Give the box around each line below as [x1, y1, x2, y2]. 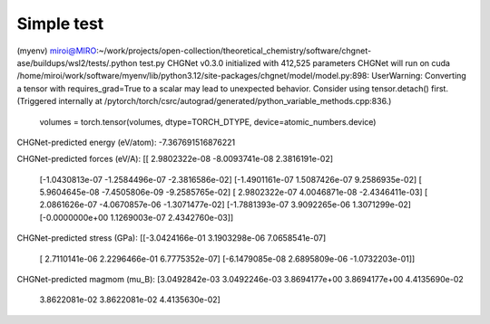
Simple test [16, 14, 104, 33]
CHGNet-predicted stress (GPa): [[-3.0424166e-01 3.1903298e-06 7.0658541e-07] [16, 233, 327, 243]
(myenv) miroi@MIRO [16, 45, 97, 56]
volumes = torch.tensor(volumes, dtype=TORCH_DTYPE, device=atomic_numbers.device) [39, 116, 377, 127]
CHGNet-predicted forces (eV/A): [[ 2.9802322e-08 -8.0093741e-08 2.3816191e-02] [16, 154, 334, 165]
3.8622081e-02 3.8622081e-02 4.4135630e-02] [39, 294, 221, 305]
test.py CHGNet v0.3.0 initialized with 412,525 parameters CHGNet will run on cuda [139, 57, 451, 68]
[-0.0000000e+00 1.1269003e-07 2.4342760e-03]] [39, 212, 234, 223]
